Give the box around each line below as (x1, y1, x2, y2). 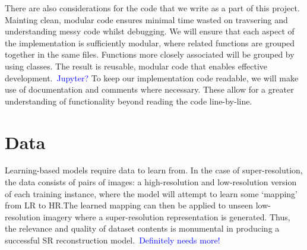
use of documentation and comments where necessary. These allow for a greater (5, 83, 294, 96)
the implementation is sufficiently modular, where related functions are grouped (5, 36, 295, 49)
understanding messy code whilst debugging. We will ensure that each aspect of (5, 25, 295, 37)
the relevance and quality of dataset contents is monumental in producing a (5, 222, 280, 235)
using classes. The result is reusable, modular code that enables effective (5, 59, 268, 72)
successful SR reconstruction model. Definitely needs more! (5, 234, 220, 246)
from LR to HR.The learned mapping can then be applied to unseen (5, 199, 254, 211)
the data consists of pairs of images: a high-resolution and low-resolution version (5, 176, 297, 188)
